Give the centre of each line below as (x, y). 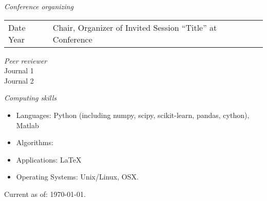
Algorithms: (35, 142)
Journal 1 (19, 71)
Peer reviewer (26, 60)
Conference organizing (39, 6)
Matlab (27, 125)
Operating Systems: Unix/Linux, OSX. (77, 177)
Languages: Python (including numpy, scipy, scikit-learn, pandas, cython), (133, 115)
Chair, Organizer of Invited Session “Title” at (135, 27)
